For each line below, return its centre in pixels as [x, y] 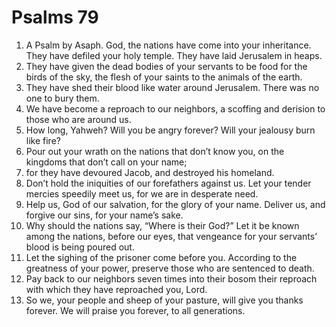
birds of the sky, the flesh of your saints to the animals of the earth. [164, 77]
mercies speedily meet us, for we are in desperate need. [142, 193]
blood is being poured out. [80, 247]
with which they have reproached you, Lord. [116, 289]
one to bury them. [62, 98]
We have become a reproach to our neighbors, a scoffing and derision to [175, 108]
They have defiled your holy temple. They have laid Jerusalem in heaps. [174, 55]
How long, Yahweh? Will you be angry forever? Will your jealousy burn [170, 130]
